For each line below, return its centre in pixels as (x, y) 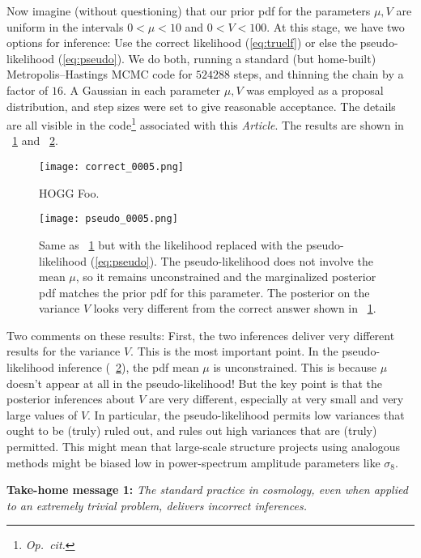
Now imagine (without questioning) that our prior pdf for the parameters (189, 11)
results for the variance (64, 351)
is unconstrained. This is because (295, 367)
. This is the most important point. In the (234, 351)
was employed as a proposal (315, 89)
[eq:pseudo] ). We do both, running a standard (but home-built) (219, 58)
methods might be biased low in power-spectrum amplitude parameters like (193, 462)
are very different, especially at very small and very (276, 399)
